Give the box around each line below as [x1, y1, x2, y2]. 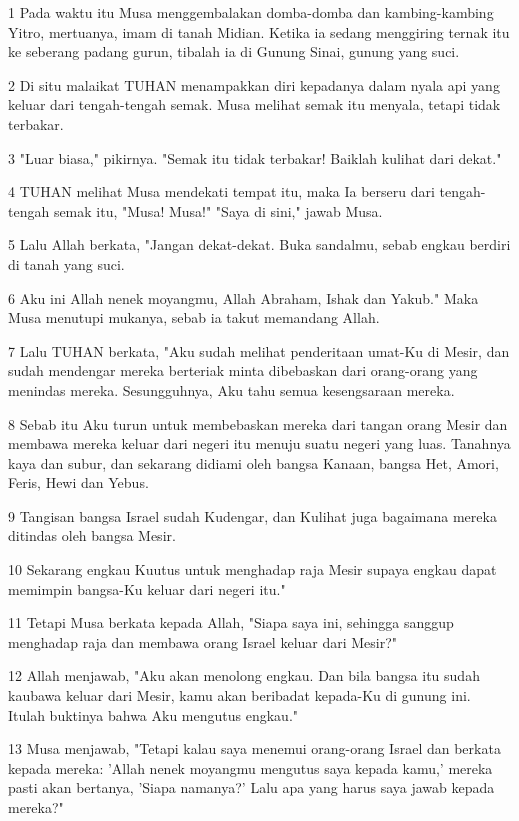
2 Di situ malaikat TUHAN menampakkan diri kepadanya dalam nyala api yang [8, 74, 500, 95]
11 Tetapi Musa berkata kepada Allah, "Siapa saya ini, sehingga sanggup [8, 612, 454, 633]
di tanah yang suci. [8, 253, 125, 274]
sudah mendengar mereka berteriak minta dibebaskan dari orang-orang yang [8, 360, 478, 381]
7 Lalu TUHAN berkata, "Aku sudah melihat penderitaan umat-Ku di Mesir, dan [8, 340, 510, 361]
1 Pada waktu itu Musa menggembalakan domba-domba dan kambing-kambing [8, 2, 494, 22]
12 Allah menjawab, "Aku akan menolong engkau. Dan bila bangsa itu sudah [8, 665, 480, 686]
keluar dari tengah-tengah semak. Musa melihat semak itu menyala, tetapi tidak [8, 94, 501, 115]
